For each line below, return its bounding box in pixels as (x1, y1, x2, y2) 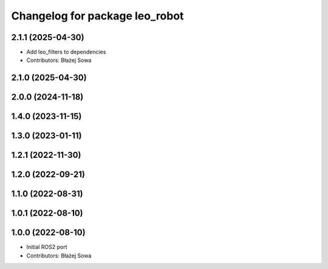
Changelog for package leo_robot (11, 9, 184, 22)
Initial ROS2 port (26, 243, 67, 251)
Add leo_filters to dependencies (26, 49, 106, 56)
